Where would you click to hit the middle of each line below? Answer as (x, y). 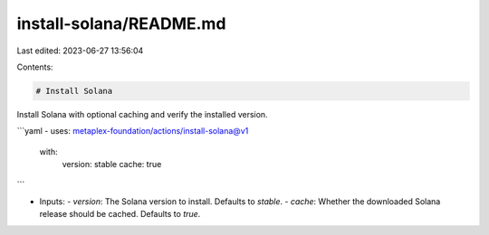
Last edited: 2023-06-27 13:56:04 (80, 51)
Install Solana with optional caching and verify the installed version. (142, 114)
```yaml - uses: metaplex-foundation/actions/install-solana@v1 (133, 131)
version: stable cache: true (112, 164)
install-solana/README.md (121, 23)
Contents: (35, 67)
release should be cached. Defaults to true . (120, 214)
